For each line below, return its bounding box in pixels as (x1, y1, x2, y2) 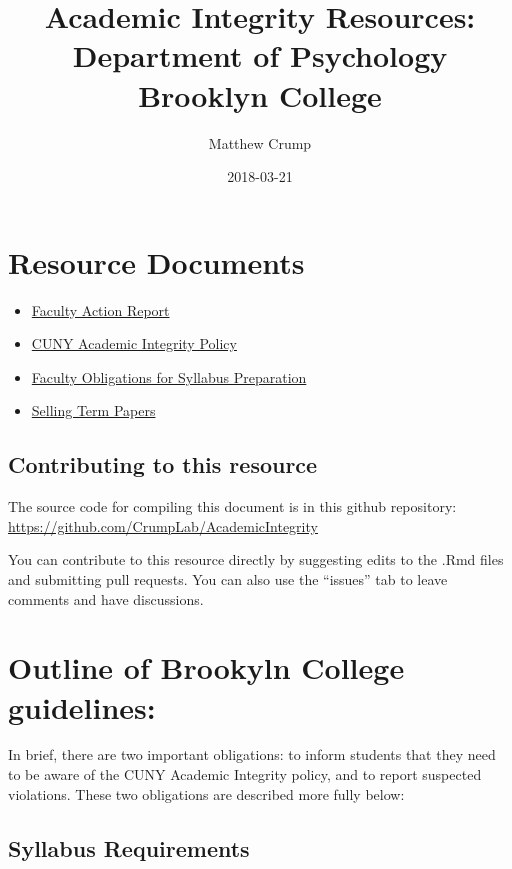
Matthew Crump (208, 132, 312, 153)
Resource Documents (8, 241, 305, 282)
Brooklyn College (138, 74, 382, 115)
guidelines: (8, 686, 156, 727)
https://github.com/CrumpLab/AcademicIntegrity (8, 515, 318, 536)
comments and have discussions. (8, 588, 204, 609)
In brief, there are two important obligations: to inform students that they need (8, 744, 496, 765)
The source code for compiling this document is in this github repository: (8, 496, 457, 517)
